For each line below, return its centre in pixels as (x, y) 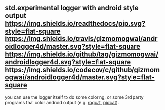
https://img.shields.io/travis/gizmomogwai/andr (81, 39)
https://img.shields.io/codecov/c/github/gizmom (82, 70)
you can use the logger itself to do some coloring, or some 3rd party (74, 97)
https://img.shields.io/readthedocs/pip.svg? (75, 23)
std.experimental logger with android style (72, 8)
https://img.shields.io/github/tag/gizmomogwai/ (82, 55)
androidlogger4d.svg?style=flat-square (68, 62)
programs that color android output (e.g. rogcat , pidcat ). (62, 102)
